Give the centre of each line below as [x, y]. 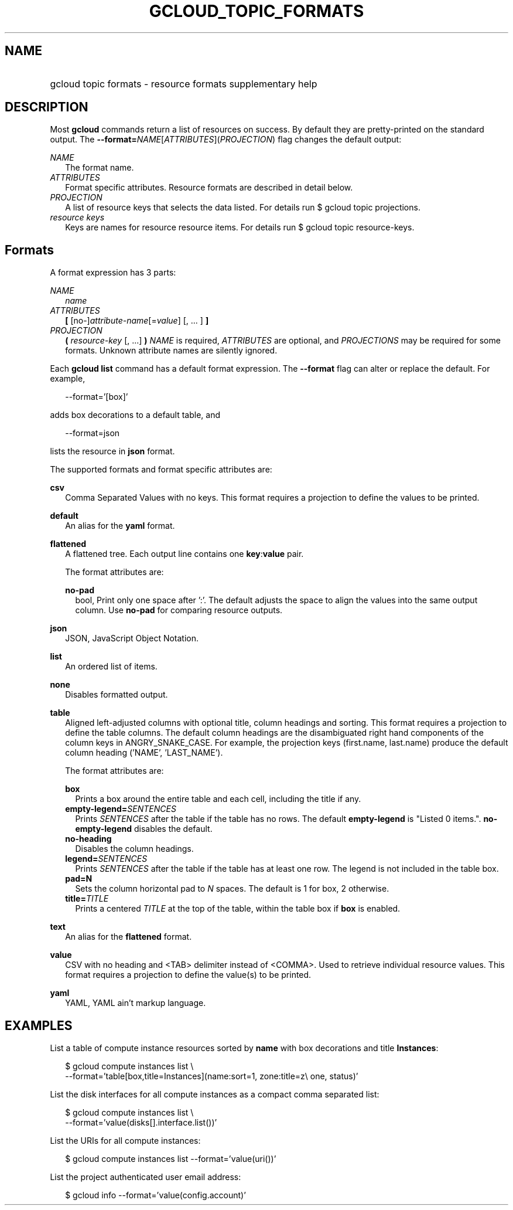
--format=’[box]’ [97, 397]
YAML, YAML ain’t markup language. [136, 1003]
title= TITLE [87, 899]
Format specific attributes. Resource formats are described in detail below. [209, 188]
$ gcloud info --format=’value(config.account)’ [155, 1195]
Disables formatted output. [117, 695]
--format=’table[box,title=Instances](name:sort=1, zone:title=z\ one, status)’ [212, 1076]
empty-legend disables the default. [144, 829]
